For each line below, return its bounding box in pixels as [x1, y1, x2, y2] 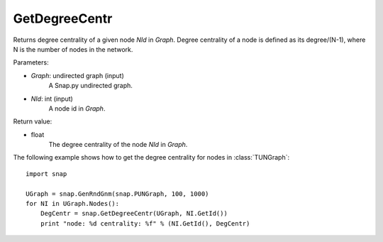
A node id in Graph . [48, 104, 106, 113]
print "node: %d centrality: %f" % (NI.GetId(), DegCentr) [40, 219, 250, 227]
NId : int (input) [30, 94, 74, 103]
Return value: [13, 117, 52, 126]
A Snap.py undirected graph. [48, 82, 133, 90]
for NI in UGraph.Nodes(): [26, 199, 120, 208]
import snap [26, 170, 67, 177]
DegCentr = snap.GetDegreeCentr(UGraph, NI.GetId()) [40, 209, 228, 218]
